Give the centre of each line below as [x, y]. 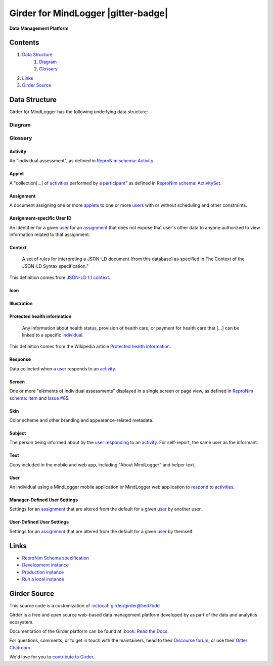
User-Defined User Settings [39, 522]
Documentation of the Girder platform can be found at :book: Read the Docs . [89, 631]
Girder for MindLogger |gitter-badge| [89, 13]
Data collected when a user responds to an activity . [63, 368]
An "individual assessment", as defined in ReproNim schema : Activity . [82, 161]
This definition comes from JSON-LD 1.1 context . [60, 277]
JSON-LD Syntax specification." [55, 266]
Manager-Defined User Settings [44, 500]
